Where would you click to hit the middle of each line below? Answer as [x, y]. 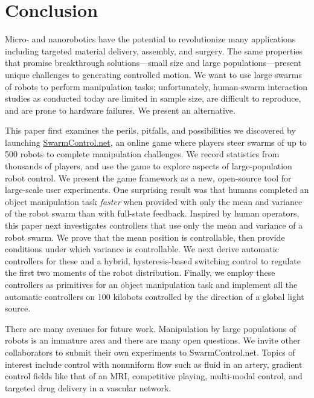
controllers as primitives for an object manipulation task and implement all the [151, 284]
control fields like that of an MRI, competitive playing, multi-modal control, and [154, 376]
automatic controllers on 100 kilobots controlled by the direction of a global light [155, 296]
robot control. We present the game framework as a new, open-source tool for [148, 178]
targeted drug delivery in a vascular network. [88, 387]
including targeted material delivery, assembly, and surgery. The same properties [154, 51]
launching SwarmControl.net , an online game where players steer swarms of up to [156, 142]
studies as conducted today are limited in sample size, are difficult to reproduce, [153, 98]
